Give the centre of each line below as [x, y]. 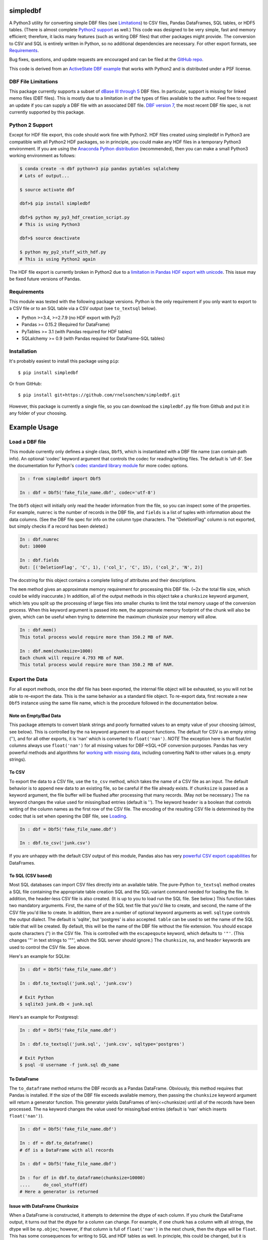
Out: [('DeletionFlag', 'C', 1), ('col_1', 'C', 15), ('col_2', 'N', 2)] [111, 567]
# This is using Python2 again [58, 259]
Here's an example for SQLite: [40, 956]
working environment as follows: [42, 156]
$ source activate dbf [47, 189]
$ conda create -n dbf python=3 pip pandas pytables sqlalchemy [100, 169]
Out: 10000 [33, 546]
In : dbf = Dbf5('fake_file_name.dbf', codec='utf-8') [88, 493]
